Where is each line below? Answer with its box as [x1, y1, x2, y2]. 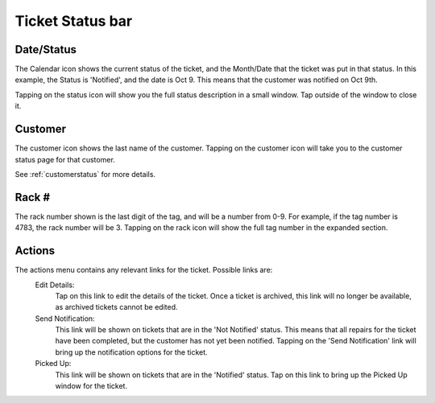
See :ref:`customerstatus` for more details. [14, 169, 156, 179]
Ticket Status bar [14, 12, 133, 30]
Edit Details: [35, 280, 75, 290]
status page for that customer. [14, 154, 116, 164]
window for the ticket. [55, 381, 128, 391]
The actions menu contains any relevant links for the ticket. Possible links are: [14, 265, 273, 275]
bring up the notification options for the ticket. [55, 347, 209, 357]
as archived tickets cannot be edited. [55, 302, 178, 312]
